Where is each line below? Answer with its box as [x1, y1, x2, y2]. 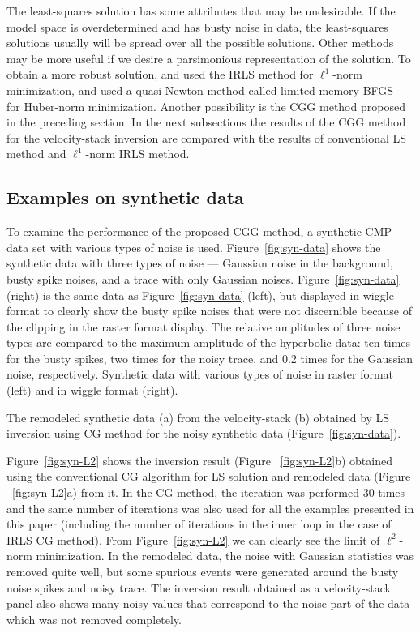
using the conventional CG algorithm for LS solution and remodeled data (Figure [6, 468, 411, 485]
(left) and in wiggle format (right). [6, 382, 178, 399]
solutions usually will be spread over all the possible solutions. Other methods [6, 34, 394, 51]
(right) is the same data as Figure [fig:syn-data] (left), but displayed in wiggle [6, 286, 394, 303]
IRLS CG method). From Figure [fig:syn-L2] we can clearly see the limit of [6, 531, 380, 548]
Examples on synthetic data [6, 185, 244, 210]
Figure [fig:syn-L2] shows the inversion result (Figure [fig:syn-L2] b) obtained [6, 451, 392, 468]
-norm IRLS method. [85, 145, 190, 162]
